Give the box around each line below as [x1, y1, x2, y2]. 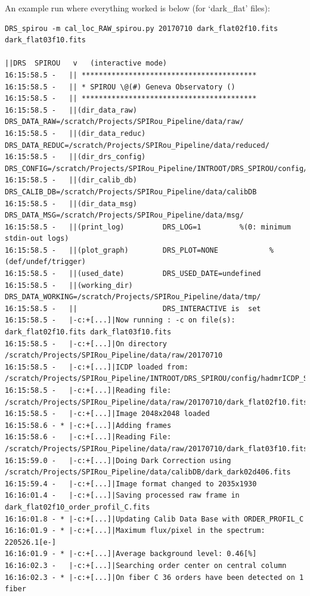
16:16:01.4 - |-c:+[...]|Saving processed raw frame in [5, 491, 240, 500]
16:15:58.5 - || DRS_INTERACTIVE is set [5, 304, 261, 313]
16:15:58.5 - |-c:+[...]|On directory [5, 339, 168, 348]
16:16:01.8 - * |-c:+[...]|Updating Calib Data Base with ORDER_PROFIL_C [5, 514, 304, 523]
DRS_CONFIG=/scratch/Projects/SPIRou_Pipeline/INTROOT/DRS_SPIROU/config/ [5, 164, 308, 173]
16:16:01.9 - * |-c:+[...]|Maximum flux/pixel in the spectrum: [5, 526, 265, 535]
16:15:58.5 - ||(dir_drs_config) [5, 153, 146, 162]
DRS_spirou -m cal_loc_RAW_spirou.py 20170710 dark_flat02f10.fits [5, 24, 278, 33]
